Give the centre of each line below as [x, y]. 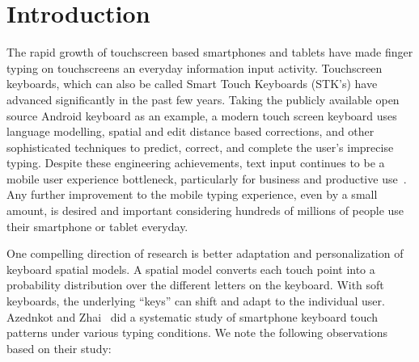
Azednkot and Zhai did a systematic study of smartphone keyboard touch [192, 316]
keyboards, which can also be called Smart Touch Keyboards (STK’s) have [192, 84]
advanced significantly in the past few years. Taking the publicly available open [203, 99]
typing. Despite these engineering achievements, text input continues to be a [196, 163]
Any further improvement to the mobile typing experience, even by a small [192, 194]
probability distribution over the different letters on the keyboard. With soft [195, 285]
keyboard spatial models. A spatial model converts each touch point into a [191, 269]
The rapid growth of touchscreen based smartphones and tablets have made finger [210, 52]
